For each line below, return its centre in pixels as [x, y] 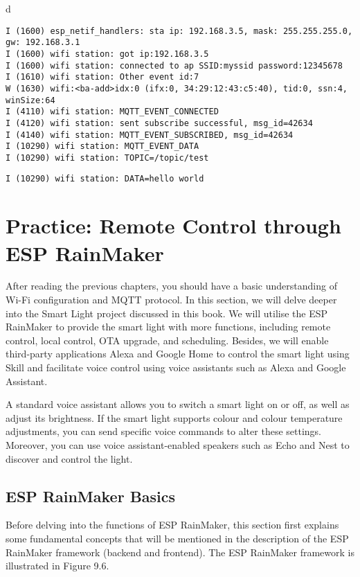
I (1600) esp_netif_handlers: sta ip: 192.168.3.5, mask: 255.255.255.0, [179, 31]
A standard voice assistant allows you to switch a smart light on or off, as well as [178, 404]
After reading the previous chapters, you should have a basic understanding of [171, 286]
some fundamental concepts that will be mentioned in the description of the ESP [177, 538]
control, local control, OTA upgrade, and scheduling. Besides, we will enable [167, 340]
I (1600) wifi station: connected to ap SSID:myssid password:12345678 [174, 65]
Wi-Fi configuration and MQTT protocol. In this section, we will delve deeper [171, 300]
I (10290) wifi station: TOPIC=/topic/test [107, 158]
